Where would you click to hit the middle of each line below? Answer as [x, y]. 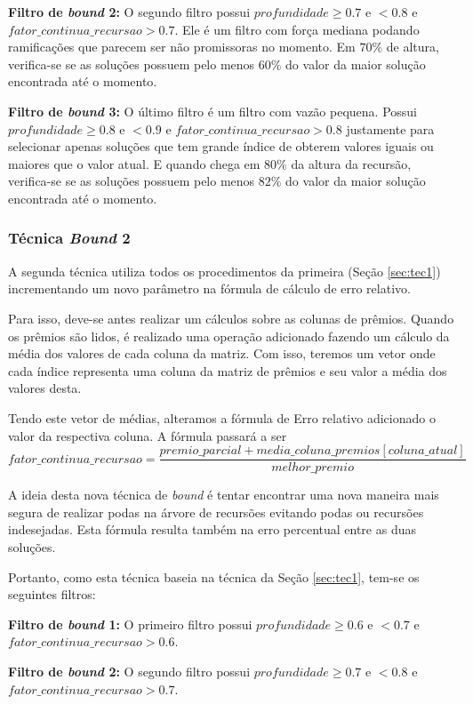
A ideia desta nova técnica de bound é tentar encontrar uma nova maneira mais [224, 495]
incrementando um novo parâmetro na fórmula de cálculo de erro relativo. [209, 288]
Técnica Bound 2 [69, 238]
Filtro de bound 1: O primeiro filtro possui [130, 624]
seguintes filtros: [52, 594]
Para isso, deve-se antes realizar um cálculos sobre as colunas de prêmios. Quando [231, 318]
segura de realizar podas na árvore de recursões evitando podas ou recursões [216, 512]
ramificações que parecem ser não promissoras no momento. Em [182, 47]
